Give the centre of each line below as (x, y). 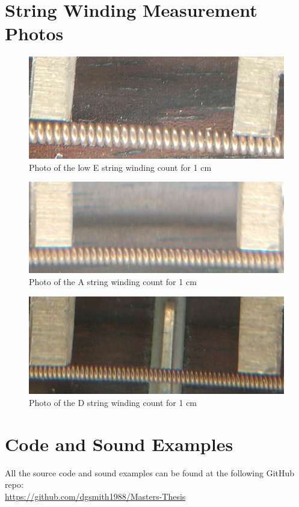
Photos (34, 33)
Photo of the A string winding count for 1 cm (113, 281)
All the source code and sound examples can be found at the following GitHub (150, 472)
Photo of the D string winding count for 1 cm (113, 402)
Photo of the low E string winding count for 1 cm (120, 167)
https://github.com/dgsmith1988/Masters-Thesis (95, 496)
